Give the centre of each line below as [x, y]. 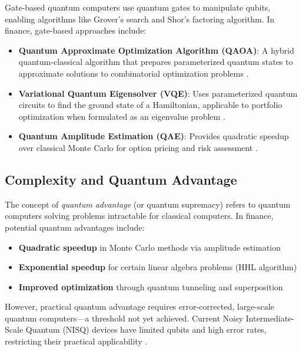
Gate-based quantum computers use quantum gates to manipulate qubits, [138, 7]
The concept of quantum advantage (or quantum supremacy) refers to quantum [148, 204]
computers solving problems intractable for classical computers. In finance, [139, 216]
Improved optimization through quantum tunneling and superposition [151, 286]
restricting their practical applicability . [76, 341]
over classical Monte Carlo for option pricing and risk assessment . [138, 147]
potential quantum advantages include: [75, 227]
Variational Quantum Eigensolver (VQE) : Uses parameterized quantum [158, 93]
